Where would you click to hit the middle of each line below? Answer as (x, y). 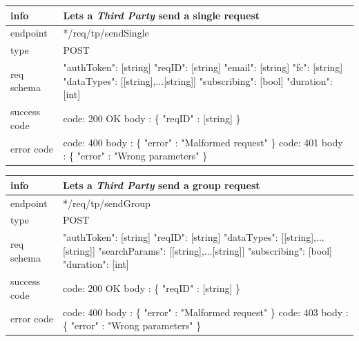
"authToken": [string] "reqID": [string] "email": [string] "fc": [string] (203, 67)
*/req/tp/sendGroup (107, 203)
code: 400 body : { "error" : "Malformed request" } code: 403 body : (206, 312)
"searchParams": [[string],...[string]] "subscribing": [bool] (215, 250)
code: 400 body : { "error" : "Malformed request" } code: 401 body (203, 142)
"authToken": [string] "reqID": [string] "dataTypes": (171, 237)
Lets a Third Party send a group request (162, 185)
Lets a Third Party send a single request (162, 15)
